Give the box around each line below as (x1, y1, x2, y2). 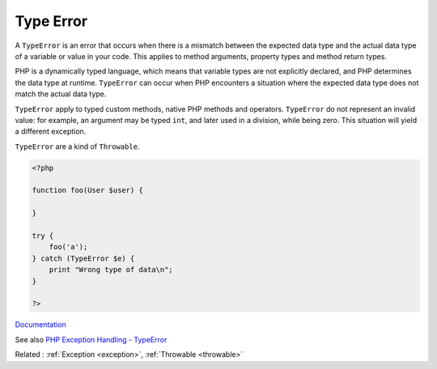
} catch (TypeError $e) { (32, 253, 135, 263)
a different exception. (15, 126, 87, 137)
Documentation (15, 320, 66, 329)
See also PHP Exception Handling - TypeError (15, 334, 168, 344)
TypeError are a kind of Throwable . (15, 142, 140, 151)
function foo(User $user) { (32, 186, 143, 195)
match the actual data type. (15, 89, 107, 99)
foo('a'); (49, 243, 88, 252)
